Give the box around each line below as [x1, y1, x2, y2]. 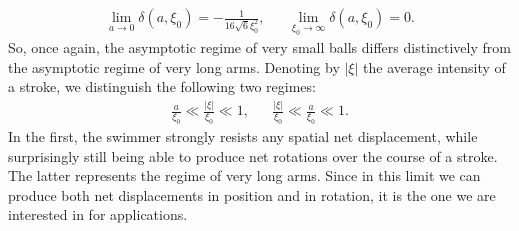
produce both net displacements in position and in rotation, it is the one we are [8, 184, 496, 205]
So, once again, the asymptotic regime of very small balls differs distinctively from [8, 37, 511, 58]
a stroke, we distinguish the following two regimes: [8, 76, 316, 97]
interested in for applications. [8, 204, 188, 225]
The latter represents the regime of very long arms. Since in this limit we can [8, 165, 481, 186]
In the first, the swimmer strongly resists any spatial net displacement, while [8, 126, 478, 147]
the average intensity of [363, 56, 506, 77]
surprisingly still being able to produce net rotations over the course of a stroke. [8, 145, 498, 166]
